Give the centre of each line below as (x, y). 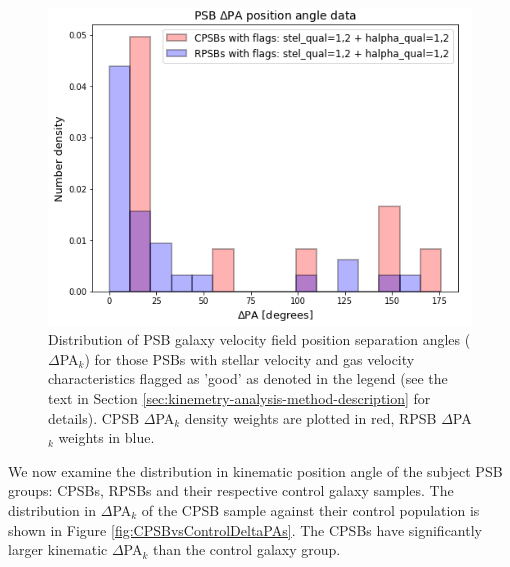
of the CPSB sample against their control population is (310, 509)
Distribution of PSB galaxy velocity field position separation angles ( (259, 339)
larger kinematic (58, 549)
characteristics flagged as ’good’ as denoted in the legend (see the (248, 378)
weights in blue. (106, 437)
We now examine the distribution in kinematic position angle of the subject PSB (255, 470)
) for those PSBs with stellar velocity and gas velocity (249, 358)
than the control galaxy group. (247, 549)
